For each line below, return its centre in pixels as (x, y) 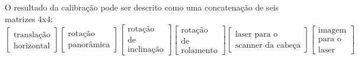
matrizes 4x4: (29, 18)
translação (32, 35)
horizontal (32, 46)
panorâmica (89, 45)
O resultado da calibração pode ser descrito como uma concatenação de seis (142, 7)
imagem (332, 31)
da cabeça (283, 45)
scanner (249, 45)
